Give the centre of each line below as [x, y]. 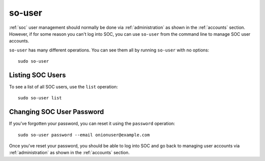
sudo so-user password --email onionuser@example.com [84, 135]
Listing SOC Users [38, 75]
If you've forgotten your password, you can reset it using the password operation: [92, 124]
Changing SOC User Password [56, 112]
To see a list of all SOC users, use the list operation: [64, 87]
